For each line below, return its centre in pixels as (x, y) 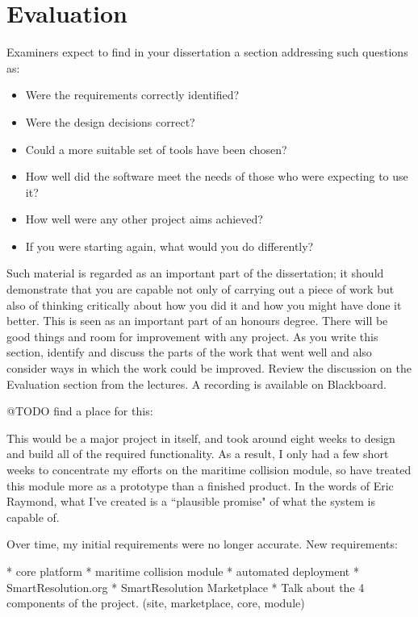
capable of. (33, 517)
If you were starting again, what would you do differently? (169, 246)
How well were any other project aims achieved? (144, 219)
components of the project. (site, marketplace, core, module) (156, 603)
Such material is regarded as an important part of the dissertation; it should (195, 273)
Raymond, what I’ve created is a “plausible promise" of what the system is (191, 501)
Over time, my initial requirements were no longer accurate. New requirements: (202, 544)
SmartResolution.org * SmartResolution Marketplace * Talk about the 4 (186, 587)
